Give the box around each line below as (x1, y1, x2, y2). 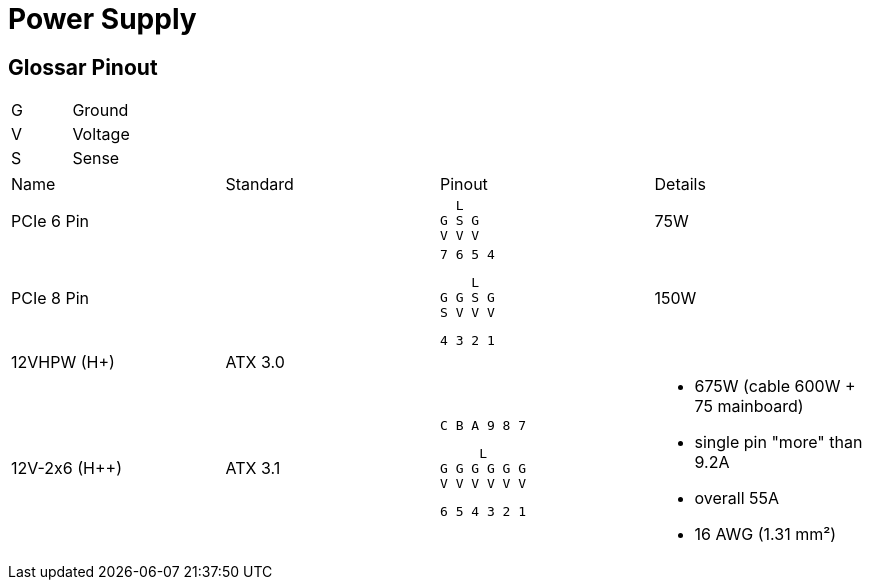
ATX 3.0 (225, 352, 285, 373)
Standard (225, 174, 294, 195)
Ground (72, 100, 129, 121)
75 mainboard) (694, 396, 804, 417)
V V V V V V (440, 475, 527, 491)
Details (654, 174, 706, 195)
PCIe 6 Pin (11, 210, 89, 231)
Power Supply (8, 2, 197, 36)
